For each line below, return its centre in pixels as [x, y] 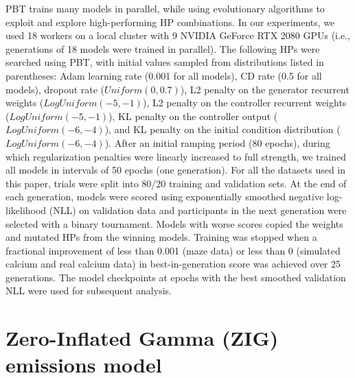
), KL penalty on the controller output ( [193, 116]
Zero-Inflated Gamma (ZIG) [142, 338]
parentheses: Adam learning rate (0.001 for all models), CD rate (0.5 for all [164, 75]
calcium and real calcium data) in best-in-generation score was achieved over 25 [173, 264]
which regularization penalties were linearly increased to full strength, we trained [176, 156]
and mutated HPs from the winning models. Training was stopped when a [161, 237]
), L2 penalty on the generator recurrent [265, 89]
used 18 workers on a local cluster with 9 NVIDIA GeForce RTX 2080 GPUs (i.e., [178, 35]
